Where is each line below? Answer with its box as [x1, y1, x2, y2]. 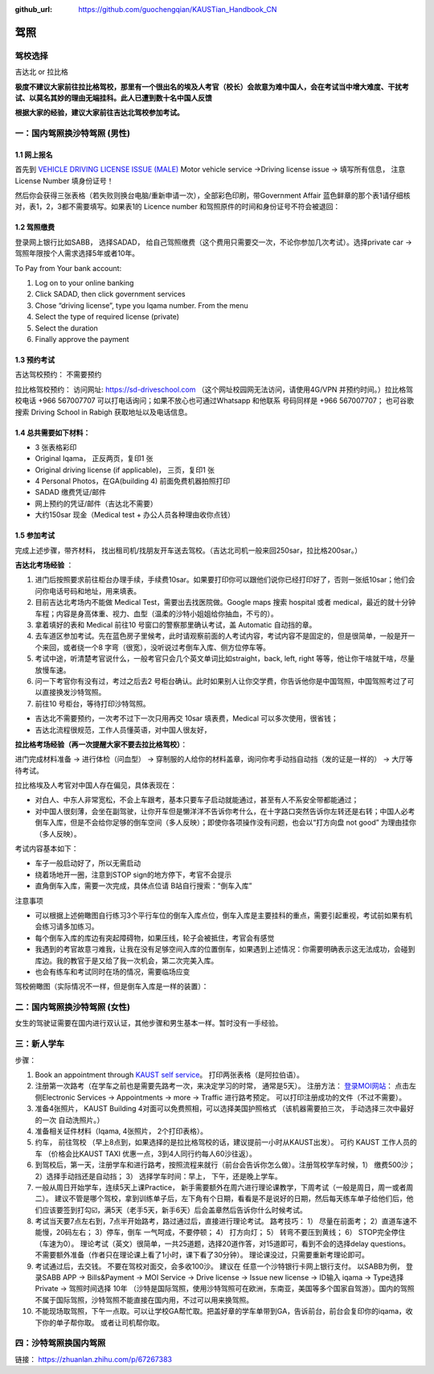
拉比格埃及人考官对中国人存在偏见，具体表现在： [14, 780, 177, 790]
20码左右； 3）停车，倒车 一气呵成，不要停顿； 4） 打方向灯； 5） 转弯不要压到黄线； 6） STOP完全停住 [55, 1228, 406, 1237]
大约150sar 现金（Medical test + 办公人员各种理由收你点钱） [35, 510, 235, 520]
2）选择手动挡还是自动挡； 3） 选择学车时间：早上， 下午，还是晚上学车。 [35, 1171, 282, 1181]
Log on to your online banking [35, 278, 134, 288]
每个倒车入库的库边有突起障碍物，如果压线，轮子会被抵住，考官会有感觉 [35, 933, 275, 943]
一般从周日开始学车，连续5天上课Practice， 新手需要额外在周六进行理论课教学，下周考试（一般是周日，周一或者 [35, 1183, 407, 1192]
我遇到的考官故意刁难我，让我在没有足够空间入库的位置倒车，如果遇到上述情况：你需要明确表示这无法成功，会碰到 [35, 944, 416, 954]
